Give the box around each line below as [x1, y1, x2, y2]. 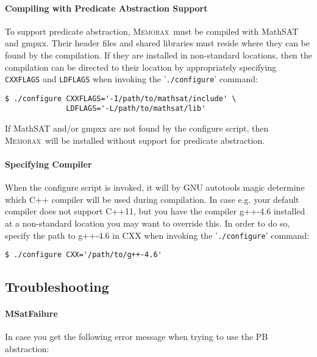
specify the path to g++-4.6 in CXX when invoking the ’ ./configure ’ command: [5, 228, 310, 241]
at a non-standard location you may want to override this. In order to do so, [5, 216, 290, 229]
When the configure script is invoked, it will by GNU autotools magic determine [5, 181, 305, 194]
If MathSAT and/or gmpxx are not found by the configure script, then [5, 122, 269, 135]
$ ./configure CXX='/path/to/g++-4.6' [5, 250, 162, 260]
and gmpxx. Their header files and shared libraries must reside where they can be [5, 37, 310, 49]
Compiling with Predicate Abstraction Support [5, 1, 208, 14]
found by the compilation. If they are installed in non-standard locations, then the [5, 48, 312, 61]
